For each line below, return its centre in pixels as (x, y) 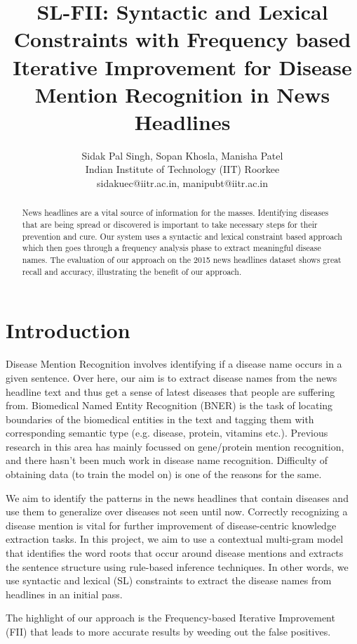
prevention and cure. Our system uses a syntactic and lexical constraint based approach (182, 236)
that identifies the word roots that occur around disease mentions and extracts (175, 553)
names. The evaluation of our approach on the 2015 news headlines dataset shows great (182, 260)
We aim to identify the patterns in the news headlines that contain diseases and (177, 497)
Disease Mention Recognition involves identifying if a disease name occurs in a (174, 364)
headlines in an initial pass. (64, 594)
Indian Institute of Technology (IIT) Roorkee (182, 169)
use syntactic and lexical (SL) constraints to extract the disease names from (169, 580)
